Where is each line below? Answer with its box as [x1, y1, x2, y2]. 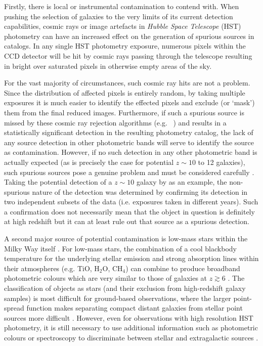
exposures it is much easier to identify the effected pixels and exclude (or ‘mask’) [4, 97, 255, 108]
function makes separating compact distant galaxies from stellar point [26, 302, 243, 313]
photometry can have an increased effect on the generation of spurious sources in [4, 30, 254, 41]
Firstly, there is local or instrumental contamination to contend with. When [4, 1, 239, 11]
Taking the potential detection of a [4, 177, 112, 187]
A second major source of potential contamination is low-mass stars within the [4, 233, 248, 244]
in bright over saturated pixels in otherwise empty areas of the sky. [4, 60, 212, 71]
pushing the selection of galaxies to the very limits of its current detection [4, 11, 233, 21]
